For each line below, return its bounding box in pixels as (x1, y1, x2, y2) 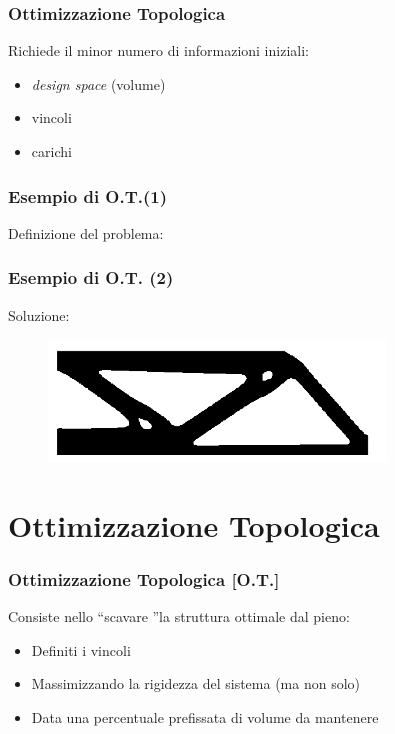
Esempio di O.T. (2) (8, 265, 174, 290)
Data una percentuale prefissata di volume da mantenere (31, 706, 379, 727)
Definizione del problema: (8, 222, 164, 243)
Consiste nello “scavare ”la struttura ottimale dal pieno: (8, 606, 350, 627)
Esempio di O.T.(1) (8, 183, 168, 208)
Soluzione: (8, 304, 70, 325)
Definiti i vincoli (31, 639, 131, 660)
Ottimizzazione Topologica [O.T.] (8, 566, 280, 591)
